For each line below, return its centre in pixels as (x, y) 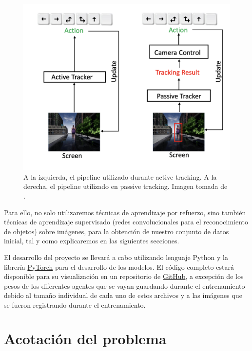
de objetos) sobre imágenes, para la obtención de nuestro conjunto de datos (116, 231)
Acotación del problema (85, 338)
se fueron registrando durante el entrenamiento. (75, 305)
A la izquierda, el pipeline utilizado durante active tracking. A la (120, 176)
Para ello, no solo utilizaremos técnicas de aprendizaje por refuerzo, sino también (125, 212)
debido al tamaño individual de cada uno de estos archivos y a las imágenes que (123, 295)
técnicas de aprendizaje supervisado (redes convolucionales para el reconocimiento (126, 222)
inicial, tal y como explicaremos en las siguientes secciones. (92, 241)
